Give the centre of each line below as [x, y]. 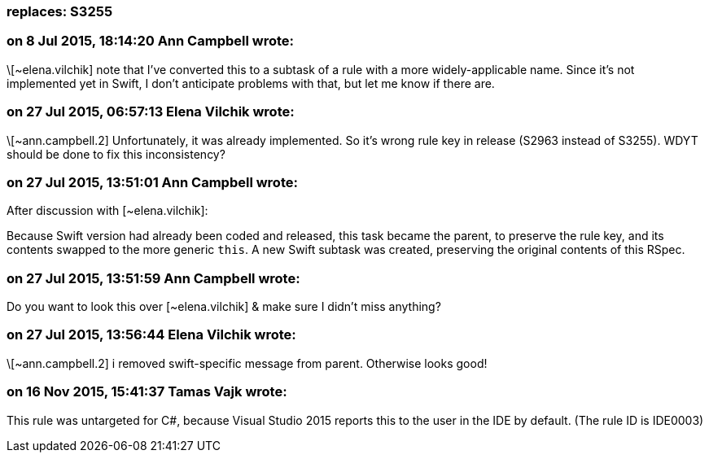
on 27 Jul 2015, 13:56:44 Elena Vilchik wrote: [151, 335]
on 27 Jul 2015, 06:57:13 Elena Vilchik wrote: [151, 112]
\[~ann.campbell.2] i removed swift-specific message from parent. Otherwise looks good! [247, 363]
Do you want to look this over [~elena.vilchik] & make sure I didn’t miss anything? [224, 306]
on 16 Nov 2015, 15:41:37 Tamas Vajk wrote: [147, 392]
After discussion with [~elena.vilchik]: [107, 211]
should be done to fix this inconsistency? [116, 154]
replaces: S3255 [60, 11]
